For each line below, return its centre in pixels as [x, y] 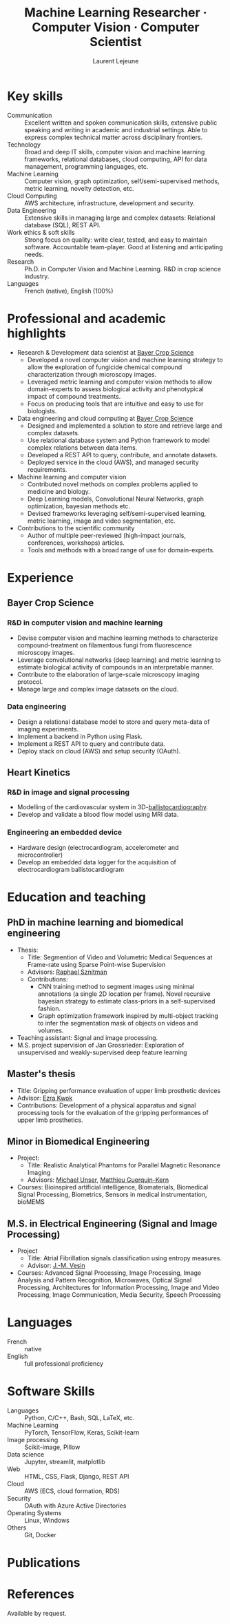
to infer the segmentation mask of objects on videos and [118, 1023]
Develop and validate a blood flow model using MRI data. [98, 815]
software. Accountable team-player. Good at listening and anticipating [124, 247]
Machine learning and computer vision [72, 477]
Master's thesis [41, 1074]
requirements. [47, 469]
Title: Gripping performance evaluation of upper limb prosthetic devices [119, 1090]
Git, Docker [40, 1535]
